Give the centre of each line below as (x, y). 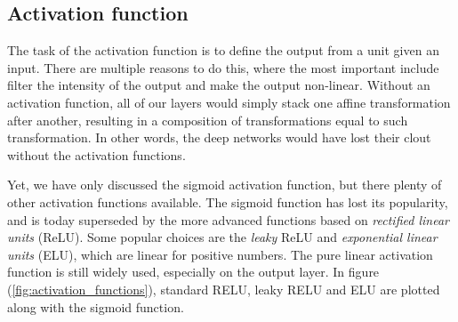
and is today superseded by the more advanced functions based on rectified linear (228, 219)
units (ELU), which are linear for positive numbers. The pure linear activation (220, 254)
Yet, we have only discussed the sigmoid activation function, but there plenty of (225, 185)
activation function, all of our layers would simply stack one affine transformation (229, 102)
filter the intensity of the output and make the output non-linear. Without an (219, 85)
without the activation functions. (96, 154)
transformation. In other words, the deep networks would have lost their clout (219, 137)
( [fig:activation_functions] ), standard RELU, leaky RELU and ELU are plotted (224, 289)
